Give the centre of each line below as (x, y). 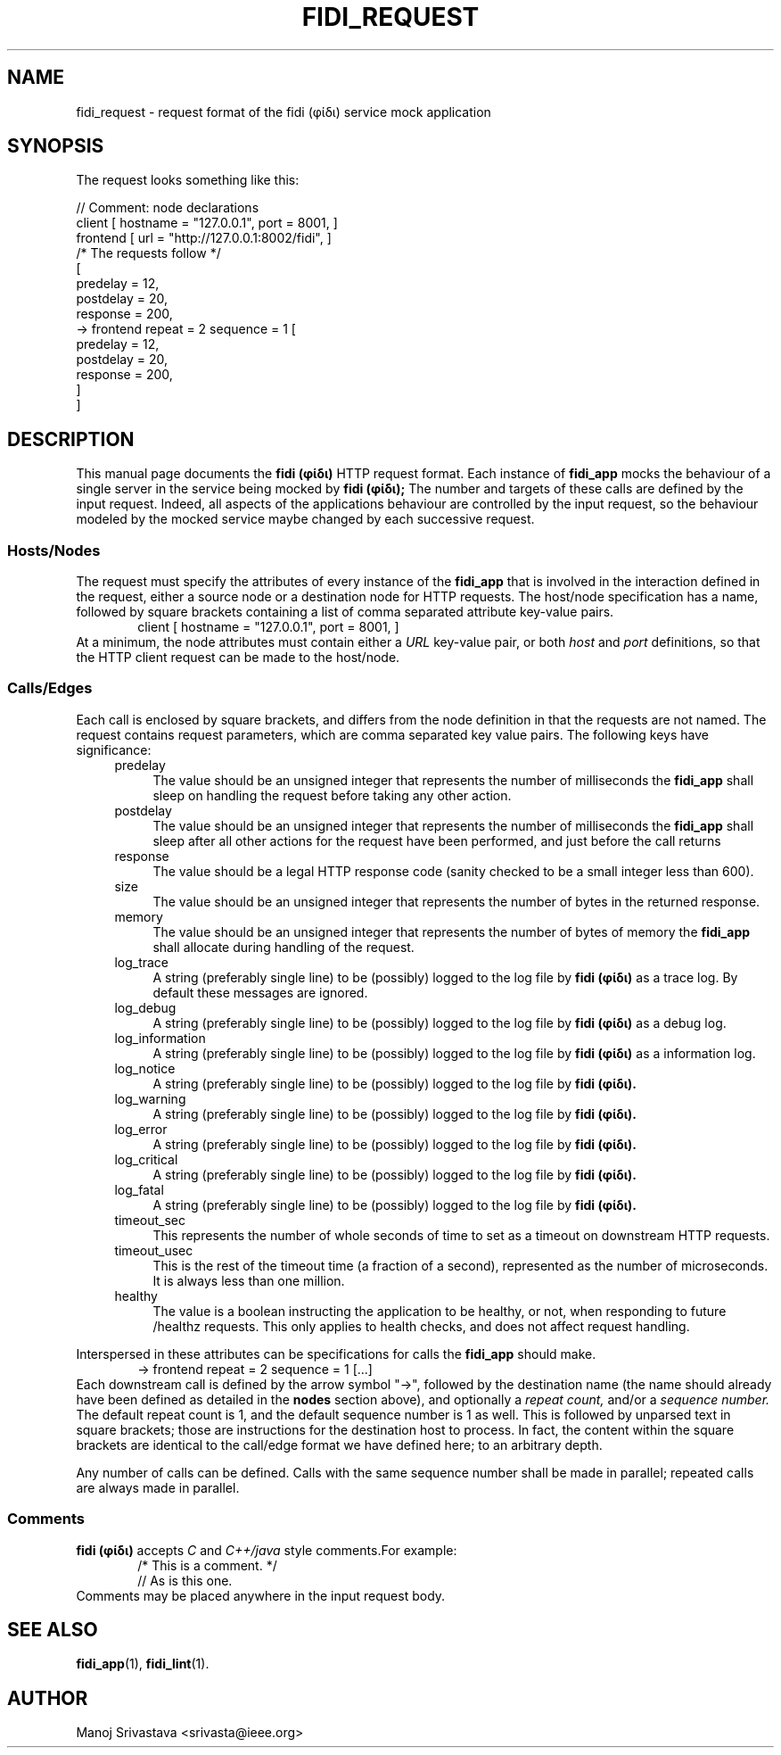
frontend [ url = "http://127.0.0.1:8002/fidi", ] (204, 238)
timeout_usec (154, 1250)
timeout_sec (150, 1220)
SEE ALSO (53, 1629)
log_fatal (139, 1189)
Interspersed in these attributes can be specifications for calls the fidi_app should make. (336, 1354)
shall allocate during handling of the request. (284, 947)
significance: (114, 749)
